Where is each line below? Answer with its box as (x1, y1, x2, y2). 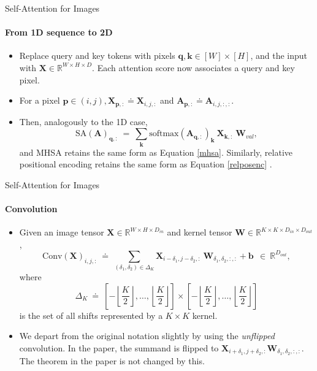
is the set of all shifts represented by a (19, 308, 163, 321)
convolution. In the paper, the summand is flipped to (19, 341, 219, 354)
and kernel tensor (167, 226, 232, 239)
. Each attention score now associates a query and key (92, 61, 295, 74)
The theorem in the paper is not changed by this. (19, 354, 205, 367)
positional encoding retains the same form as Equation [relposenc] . (19, 158, 272, 170)
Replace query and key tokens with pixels (19, 49, 175, 62)
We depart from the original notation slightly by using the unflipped (19, 329, 275, 342)
